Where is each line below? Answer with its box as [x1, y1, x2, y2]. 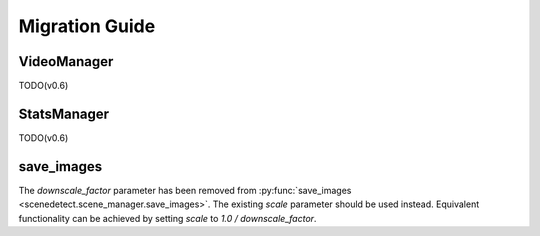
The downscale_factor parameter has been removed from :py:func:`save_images [18, 184, 352, 196]
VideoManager [18, 53, 114, 70]
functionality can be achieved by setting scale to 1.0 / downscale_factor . [18, 212, 317, 224]
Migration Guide [18, 15, 156, 37]
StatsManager [18, 105, 110, 122]
